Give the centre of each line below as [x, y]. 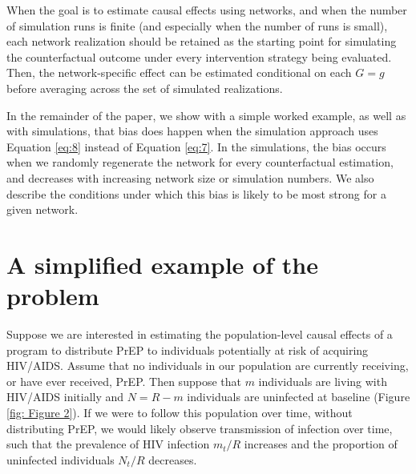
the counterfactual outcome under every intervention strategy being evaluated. [199, 56]
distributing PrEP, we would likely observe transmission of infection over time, [200, 428]
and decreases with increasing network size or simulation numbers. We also [190, 177]
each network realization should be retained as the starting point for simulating [202, 41]
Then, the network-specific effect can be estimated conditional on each [179, 72]
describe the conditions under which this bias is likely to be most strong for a [196, 193]
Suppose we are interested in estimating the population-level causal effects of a [200, 334]
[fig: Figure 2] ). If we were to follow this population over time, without [180, 412]
